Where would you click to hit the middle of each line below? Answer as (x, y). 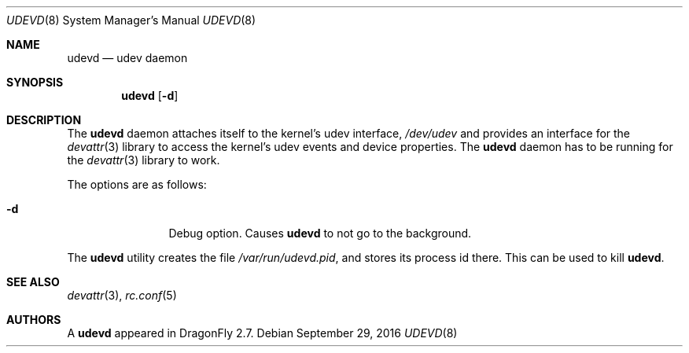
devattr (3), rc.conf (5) (122, 295)
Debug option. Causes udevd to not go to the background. (320, 233)
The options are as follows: (137, 184)
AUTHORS (34, 320)
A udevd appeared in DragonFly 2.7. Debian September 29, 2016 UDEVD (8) (262, 333)
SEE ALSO (33, 282)
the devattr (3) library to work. (144, 160)
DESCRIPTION (44, 120)
